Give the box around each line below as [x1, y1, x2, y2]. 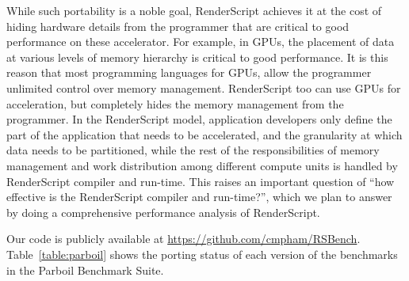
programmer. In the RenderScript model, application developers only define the [6, 111, 392, 127]
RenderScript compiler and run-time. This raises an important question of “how [6, 173, 395, 189]
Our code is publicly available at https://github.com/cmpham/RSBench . [6, 230, 361, 247]
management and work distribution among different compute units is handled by [6, 157, 398, 173]
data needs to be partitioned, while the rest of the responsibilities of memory [6, 142, 380, 158]
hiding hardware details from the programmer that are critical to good [6, 17, 350, 34]
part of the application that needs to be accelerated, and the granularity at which [6, 126, 403, 142]
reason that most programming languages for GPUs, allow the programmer [6, 64, 372, 81]
